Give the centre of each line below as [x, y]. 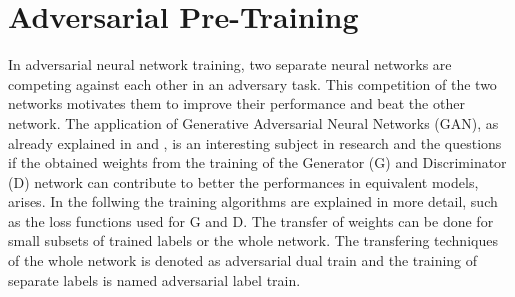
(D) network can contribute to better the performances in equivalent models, [243, 181]
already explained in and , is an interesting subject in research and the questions [255, 142]
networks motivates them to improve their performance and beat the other [236, 103]
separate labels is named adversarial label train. [154, 279]
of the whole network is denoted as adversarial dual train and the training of [243, 260]
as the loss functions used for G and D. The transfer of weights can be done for [251, 220]
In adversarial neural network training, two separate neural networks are [230, 64]
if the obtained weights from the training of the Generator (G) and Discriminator [257, 162]
